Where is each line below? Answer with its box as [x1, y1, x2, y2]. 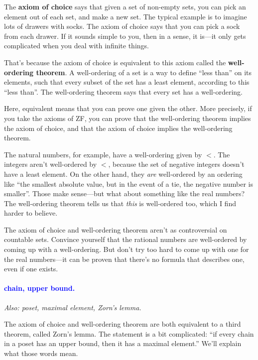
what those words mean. [4, 348, 78, 359]
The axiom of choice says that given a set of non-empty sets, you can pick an [4, 1, 246, 11]
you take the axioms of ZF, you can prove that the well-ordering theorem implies [4, 113, 251, 123]
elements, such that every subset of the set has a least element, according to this [4, 77, 250, 87]
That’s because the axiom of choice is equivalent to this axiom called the [4, 57, 226, 67]
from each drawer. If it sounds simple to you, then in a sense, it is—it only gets [4, 30, 246, 41]
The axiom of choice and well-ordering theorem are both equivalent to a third [4, 319, 241, 329]
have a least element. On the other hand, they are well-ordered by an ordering [4, 168, 243, 179]
